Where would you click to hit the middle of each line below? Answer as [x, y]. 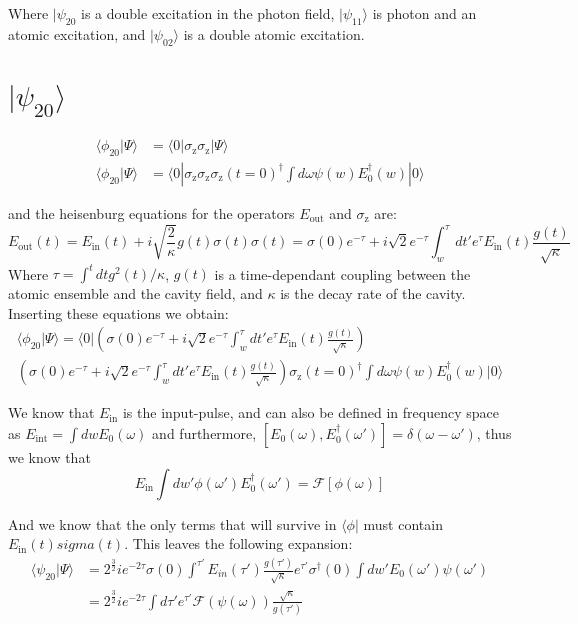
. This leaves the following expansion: [238, 543]
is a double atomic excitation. [274, 33]
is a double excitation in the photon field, [208, 13]
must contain [403, 523]
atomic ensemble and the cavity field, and [135, 293]
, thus [494, 432]
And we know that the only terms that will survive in [172, 523]
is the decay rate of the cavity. [373, 293]
